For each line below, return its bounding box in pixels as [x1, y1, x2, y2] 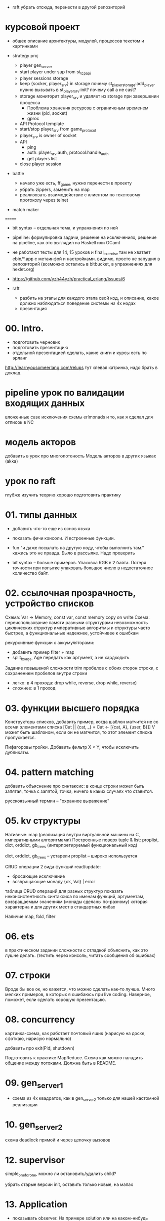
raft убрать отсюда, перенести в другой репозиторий [12, 4, 125, 10]
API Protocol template [19, 121, 64, 127]
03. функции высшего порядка [5, 702, 140, 714]
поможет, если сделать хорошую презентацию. [5, 996, 106, 1002]
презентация [19, 305, 47, 311]
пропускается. [5, 734, 36, 741]
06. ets [5, 931, 35, 942]
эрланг [12, 355, 27, 361]
